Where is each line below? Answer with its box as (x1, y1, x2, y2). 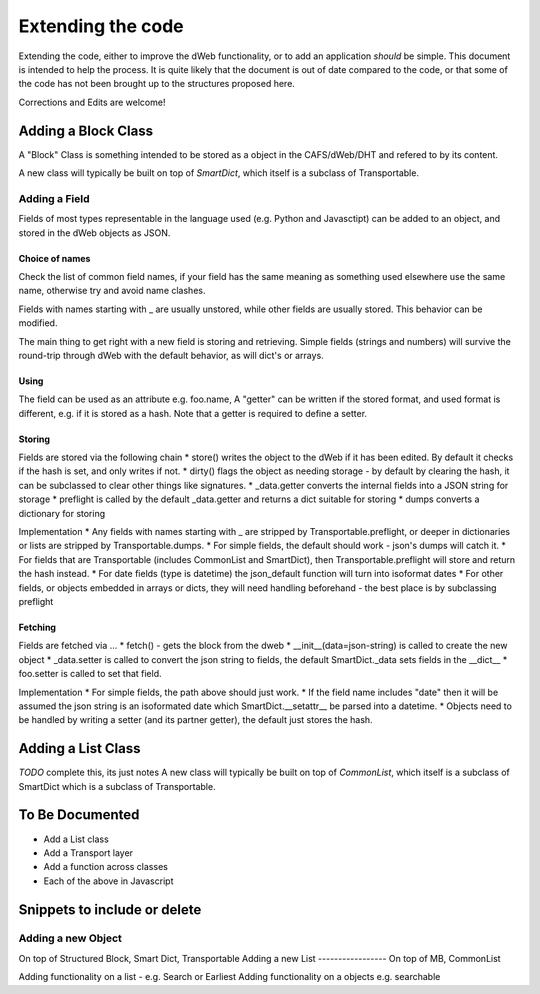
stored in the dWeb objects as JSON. (18, 226, 171, 239)
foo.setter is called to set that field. (18, 668, 162, 680)
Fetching (18, 621, 57, 633)
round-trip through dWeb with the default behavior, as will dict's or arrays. (18, 349, 324, 361)
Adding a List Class (18, 740, 141, 757)
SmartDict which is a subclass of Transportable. (18, 780, 216, 792)
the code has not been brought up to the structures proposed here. (18, 78, 295, 90)
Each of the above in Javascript (43, 875, 174, 887)
